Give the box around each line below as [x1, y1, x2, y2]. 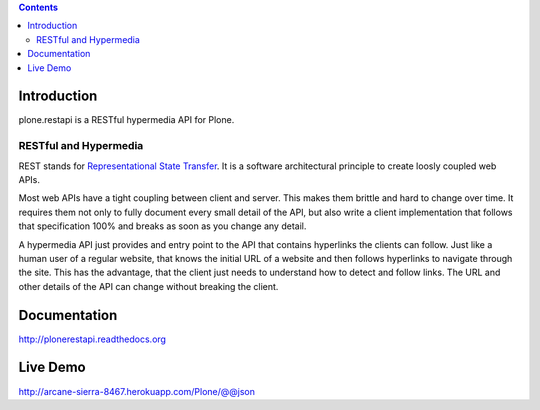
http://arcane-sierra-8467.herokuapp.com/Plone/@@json [18, 385, 255, 397]
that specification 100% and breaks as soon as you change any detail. [18, 220, 307, 232]
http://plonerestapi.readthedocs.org [18, 333, 167, 345]
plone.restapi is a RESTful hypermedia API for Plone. [18, 114, 235, 126]
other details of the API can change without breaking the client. [18, 280, 279, 292]
